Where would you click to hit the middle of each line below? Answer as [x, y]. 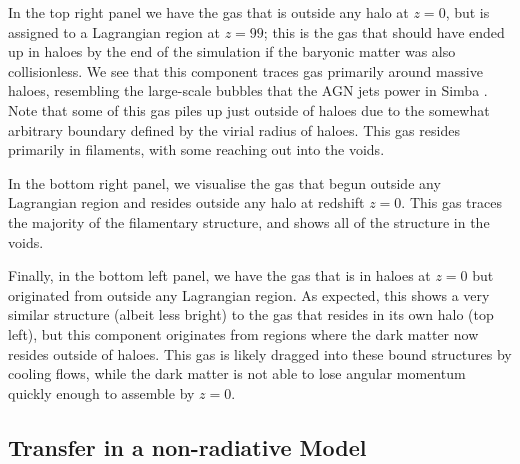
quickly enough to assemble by [101, 392]
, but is [467, 12]
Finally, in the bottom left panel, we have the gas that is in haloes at [219, 275]
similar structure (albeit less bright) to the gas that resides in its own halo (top [251, 314]
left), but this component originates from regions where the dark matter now [243, 333]
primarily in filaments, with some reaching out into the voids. [196, 149]
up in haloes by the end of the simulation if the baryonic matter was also [232, 51]
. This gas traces [451, 202]
